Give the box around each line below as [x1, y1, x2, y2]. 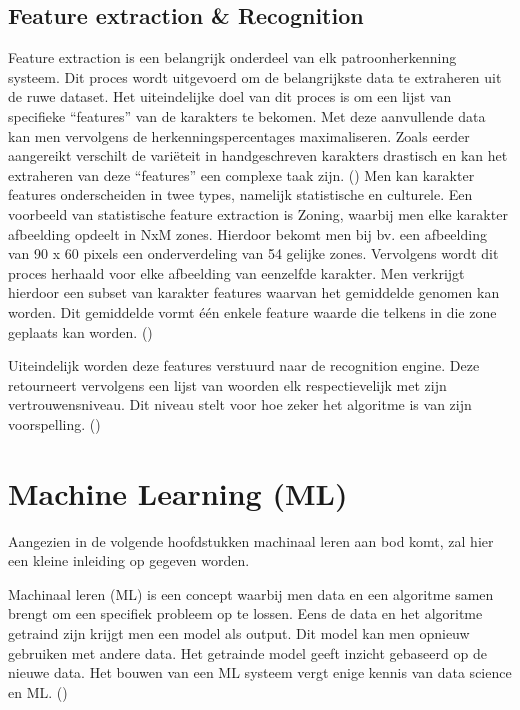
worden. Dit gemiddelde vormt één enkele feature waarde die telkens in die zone [8, 301, 497, 322]
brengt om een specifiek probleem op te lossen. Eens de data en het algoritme [8, 603, 483, 624]
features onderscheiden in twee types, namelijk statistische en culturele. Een [8, 184, 473, 205]
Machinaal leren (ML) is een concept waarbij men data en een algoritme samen [8, 583, 494, 604]
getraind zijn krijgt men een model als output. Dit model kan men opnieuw [8, 622, 470, 643]
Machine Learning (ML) [8, 472, 348, 513]
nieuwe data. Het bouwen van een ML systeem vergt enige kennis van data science [8, 662, 512, 683]
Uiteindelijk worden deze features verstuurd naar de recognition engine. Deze [8, 355, 480, 376]
